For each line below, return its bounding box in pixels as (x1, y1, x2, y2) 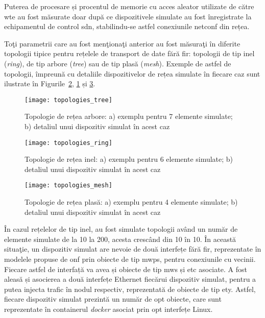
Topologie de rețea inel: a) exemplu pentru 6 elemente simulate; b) (25, 154, 233, 164)
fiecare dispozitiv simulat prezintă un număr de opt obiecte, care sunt (4, 293, 222, 304)
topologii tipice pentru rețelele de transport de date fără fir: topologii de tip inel (4, 48, 255, 59)
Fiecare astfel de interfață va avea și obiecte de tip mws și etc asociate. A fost (4, 263, 247, 274)
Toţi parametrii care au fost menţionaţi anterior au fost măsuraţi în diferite (4, 38, 240, 48)
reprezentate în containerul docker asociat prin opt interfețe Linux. (4, 304, 213, 314)
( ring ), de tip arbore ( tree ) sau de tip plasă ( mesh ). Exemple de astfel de (4, 58, 231, 68)
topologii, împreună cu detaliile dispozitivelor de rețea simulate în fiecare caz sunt (4, 68, 260, 79)
